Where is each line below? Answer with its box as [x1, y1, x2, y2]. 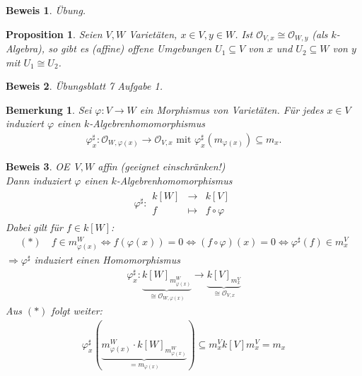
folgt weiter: [51, 302, 103, 317]
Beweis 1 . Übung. [6, 3, 86, 17]
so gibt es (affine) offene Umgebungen [48, 41, 212, 56]
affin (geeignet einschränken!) [98, 159, 226, 174]
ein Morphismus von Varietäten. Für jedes [139, 102, 324, 117]
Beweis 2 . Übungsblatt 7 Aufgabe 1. [6, 78, 163, 93]
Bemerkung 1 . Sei [6, 102, 92, 117]
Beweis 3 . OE [6, 159, 70, 174]
